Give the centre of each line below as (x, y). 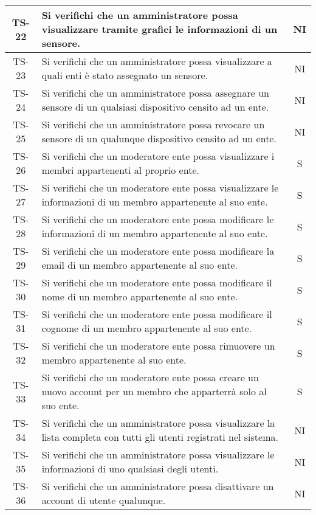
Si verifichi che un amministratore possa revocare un (153, 124)
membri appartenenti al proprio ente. (120, 170)
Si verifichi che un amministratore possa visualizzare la (158, 423)
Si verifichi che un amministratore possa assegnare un (156, 93)
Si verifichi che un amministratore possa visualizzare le (158, 455)
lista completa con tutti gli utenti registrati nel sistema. (160, 437)
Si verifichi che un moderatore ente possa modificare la (158, 251)
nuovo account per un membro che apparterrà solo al (154, 391)
